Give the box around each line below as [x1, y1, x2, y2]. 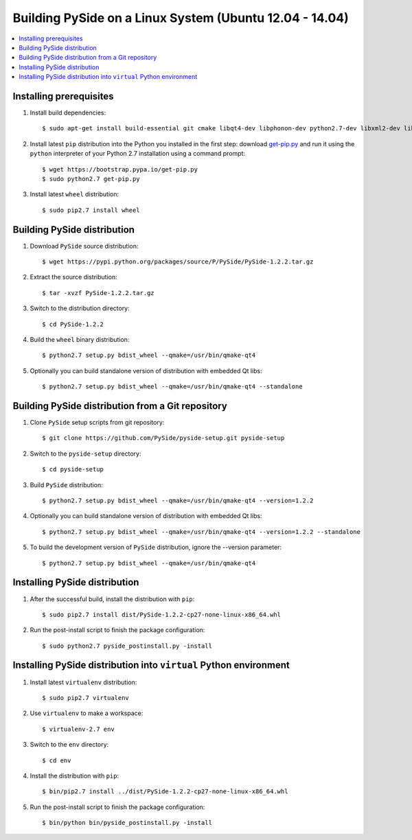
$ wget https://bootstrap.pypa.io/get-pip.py [42, 165, 198, 173]
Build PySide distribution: [30, 480, 103, 489]
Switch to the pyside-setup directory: [30, 450, 141, 458]
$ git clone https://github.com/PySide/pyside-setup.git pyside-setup [42, 434, 285, 442]
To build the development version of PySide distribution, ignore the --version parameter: [30, 543, 282, 552]
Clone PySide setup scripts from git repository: [30, 419, 165, 427]
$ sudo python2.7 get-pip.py [42, 175, 140, 183]
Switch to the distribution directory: [30, 304, 130, 312]
